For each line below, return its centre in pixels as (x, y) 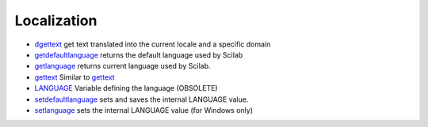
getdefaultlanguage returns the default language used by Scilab (139, 54)
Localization (56, 21)
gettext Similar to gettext (75, 77)
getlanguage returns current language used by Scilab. (122, 66)
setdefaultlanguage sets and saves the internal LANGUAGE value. (141, 99)
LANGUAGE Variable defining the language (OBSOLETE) (126, 88)
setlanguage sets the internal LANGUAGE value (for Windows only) (144, 110)
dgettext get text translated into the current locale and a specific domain (153, 44)
